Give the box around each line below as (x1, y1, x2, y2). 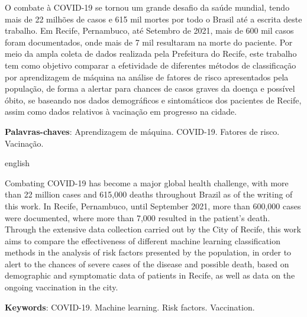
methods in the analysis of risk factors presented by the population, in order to (5, 246, 292, 258)
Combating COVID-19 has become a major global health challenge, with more (5, 176, 289, 189)
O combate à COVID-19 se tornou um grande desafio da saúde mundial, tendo (5, 1, 290, 13)
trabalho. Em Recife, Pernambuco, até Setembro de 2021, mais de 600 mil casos (5, 24, 294, 37)
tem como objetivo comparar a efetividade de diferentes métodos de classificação (5, 59, 296, 71)
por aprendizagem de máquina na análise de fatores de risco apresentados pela (5, 70, 289, 83)
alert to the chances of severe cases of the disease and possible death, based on (5, 257, 289, 270)
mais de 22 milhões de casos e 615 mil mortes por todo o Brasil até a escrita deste (5, 12, 302, 25)
